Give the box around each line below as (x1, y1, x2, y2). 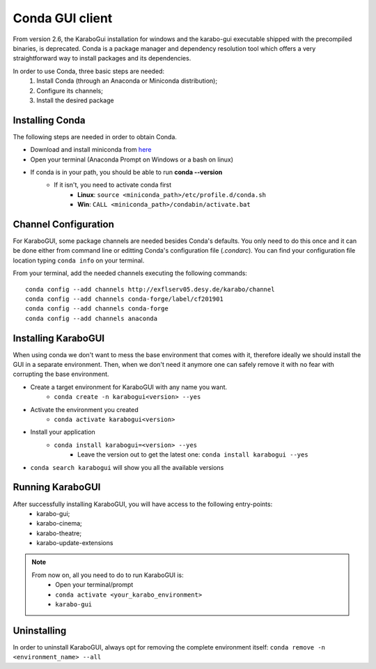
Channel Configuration (13, 218, 114, 230)
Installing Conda (13, 114, 86, 126)
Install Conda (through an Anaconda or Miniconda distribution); (36, 77, 218, 85)
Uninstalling (13, 624, 67, 636)
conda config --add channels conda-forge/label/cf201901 (25, 295, 224, 303)
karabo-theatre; (36, 529, 82, 537)
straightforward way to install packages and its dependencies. (13, 54, 191, 63)
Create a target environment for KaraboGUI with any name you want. (30, 383, 228, 391)
